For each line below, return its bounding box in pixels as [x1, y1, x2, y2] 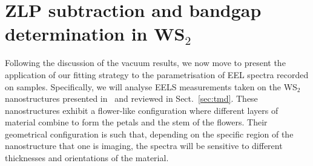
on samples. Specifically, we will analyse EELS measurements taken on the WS [5, 80, 297, 93]
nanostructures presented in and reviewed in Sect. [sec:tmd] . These [5, 92, 258, 105]
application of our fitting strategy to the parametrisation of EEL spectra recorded [5, 68, 309, 81]
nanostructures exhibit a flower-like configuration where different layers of [5, 104, 278, 116]
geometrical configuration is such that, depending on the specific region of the [5, 127, 294, 140]
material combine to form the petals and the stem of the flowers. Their [5, 116, 268, 128]
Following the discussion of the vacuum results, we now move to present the [5, 56, 286, 69]
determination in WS [5, 21, 185, 46]
